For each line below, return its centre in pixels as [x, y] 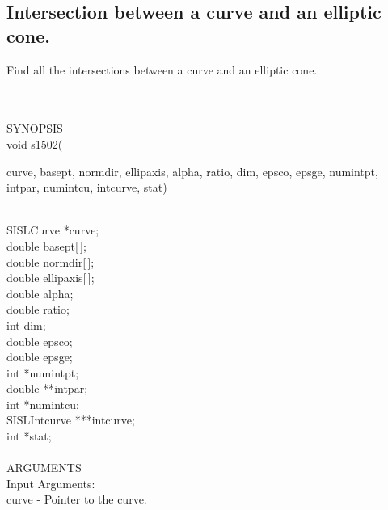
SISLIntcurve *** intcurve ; [71, 420]
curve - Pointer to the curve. [77, 499]
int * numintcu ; [43, 404]
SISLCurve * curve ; [53, 230]
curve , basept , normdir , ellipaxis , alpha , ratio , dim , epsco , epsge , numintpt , [192, 171]
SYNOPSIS [35, 128]
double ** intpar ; [47, 388]
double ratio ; [38, 309]
